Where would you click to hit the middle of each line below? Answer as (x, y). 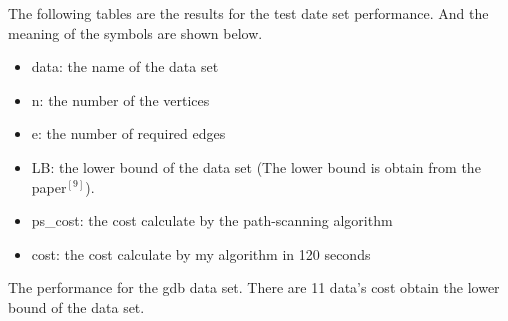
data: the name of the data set (125, 66)
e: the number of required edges (128, 133)
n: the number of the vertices (120, 99)
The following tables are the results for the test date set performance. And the (248, 13)
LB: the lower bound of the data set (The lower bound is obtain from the (256, 166)
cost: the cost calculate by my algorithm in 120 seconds (201, 253)
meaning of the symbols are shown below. (135, 32)
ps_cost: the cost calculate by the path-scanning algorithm (212, 220)
